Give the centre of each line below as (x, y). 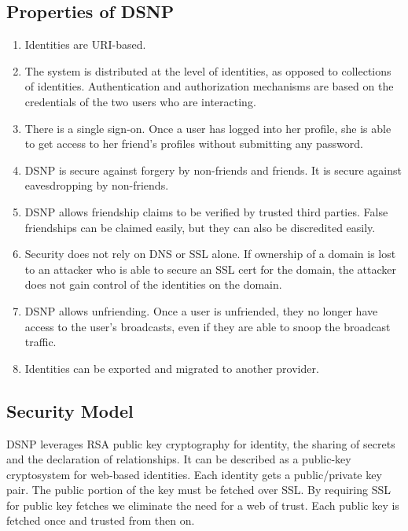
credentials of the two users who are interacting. (140, 101)
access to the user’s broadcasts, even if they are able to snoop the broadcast (208, 326)
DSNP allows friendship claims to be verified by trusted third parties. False (206, 211)
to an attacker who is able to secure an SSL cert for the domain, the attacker (211, 269)
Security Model (70, 410)
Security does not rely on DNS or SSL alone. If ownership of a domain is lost (210, 254)
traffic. (40, 342)
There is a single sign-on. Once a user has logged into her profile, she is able (208, 128)
